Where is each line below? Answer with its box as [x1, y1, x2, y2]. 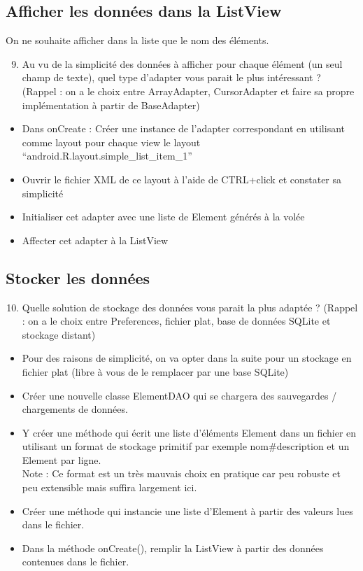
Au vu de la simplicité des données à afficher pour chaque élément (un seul [22, 56, 343, 71]
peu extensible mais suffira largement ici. [22, 480, 197, 495]
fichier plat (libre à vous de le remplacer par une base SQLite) [22, 364, 289, 379]
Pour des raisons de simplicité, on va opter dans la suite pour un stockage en [22, 351, 352, 365]
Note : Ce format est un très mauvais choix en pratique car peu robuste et [22, 466, 341, 481]
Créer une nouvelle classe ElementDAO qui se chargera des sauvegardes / [22, 388, 337, 402]
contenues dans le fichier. [22, 554, 129, 569]
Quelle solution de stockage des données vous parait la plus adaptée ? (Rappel [22, 299, 358, 314]
